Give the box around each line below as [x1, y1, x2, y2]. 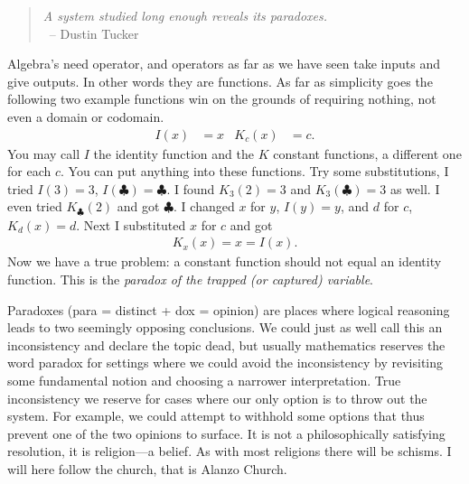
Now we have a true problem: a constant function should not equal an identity [7, 252, 442, 271]
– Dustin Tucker [49, 23, 139, 42]
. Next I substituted [76, 215, 186, 234]
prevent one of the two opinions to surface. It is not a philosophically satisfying [7, 423, 446, 442]
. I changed [174, 197, 235, 216]
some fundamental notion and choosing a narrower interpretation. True [7, 371, 401, 390]
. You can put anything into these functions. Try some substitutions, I [60, 162, 449, 181]
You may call [7, 144, 80, 163]
